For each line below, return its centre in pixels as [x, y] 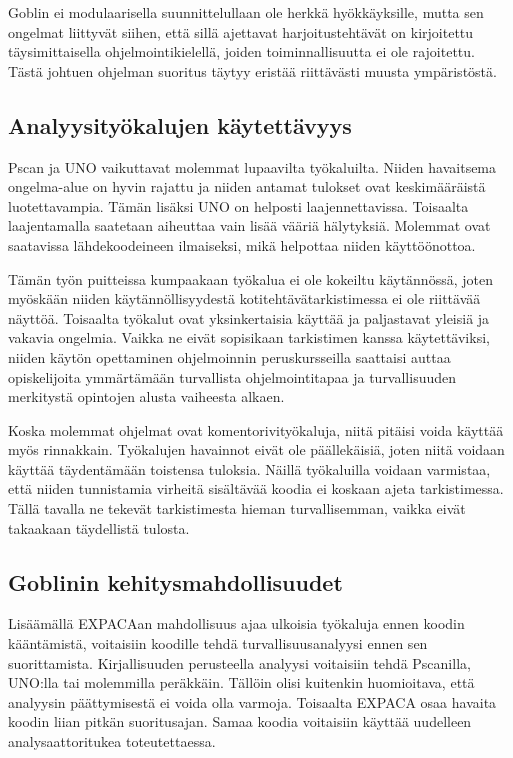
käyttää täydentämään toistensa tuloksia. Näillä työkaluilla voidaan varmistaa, [249, 468]
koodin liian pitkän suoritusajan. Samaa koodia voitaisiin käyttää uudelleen [240, 721]
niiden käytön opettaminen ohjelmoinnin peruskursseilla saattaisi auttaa [229, 356]
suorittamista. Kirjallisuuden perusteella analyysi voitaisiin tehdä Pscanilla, [239, 662]
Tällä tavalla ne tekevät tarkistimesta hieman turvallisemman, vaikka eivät [237, 508]
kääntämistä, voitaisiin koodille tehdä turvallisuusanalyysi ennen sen [218, 643]
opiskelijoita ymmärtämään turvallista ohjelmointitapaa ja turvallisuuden [232, 376]
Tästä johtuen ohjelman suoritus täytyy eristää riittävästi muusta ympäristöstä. [252, 70]
